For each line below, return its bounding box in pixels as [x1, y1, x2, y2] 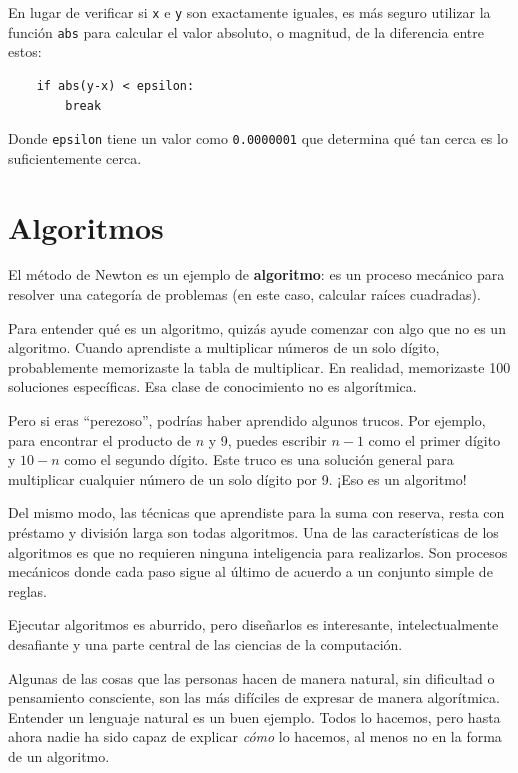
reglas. [8, 580, 48, 601]
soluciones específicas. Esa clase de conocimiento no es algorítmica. [8, 376, 417, 397]
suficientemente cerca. [8, 147, 142, 168]
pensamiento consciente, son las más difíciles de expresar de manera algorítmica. [8, 687, 500, 708]
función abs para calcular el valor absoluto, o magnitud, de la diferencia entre [8, 21, 485, 42]
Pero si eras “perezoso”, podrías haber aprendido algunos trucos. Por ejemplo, [8, 410, 486, 431]
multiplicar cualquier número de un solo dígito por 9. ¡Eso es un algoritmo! [8, 468, 467, 489]
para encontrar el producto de [8, 429, 191, 450]
